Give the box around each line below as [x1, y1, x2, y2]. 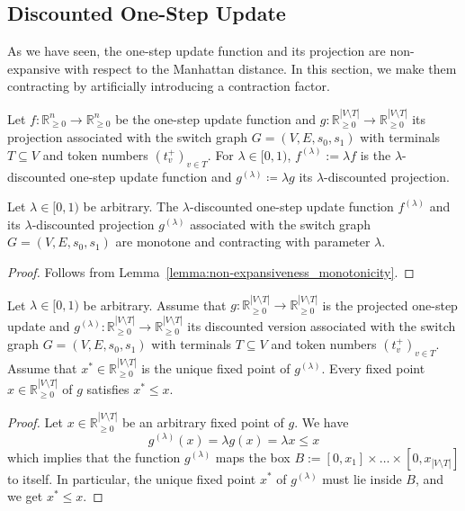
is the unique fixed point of [141, 358, 291, 377]
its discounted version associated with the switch [187, 316, 456, 335]
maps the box [215, 447, 291, 466]
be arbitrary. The [83, 197, 179, 216]
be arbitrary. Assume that [83, 295, 227, 314]
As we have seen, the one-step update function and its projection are [7, 41, 386, 60]
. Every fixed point [321, 358, 425, 377]
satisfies [86, 379, 130, 398]
